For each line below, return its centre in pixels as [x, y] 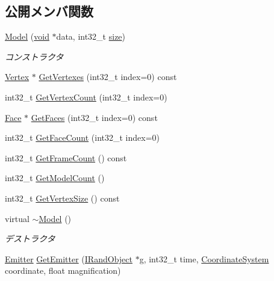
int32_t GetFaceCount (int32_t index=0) [82, 137]
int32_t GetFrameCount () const [66, 157]
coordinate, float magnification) [63, 270]
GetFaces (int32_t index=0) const [94, 117]
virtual [17, 218]
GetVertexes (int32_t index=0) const [108, 77]
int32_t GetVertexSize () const [62, 198]
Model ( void [27, 36]
